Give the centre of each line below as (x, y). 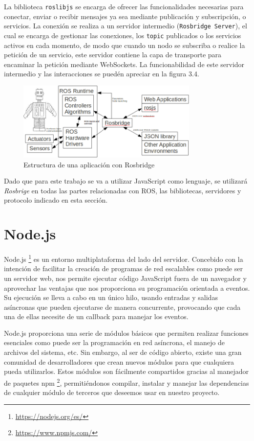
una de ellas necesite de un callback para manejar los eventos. (96, 316)
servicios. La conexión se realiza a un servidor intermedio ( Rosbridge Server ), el (126, 26)
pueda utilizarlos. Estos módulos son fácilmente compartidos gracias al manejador (127, 371)
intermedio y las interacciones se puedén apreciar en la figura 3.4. (102, 74)
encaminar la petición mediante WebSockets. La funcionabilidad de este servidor (124, 64)
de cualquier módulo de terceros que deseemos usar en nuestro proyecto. (112, 392)
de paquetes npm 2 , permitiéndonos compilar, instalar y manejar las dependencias (127, 382)
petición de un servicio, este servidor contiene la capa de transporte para (113, 55)
